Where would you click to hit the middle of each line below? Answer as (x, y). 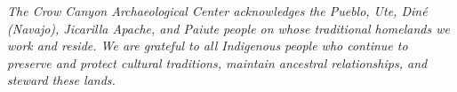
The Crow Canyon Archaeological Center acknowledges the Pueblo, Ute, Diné (217, 11)
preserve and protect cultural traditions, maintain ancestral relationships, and (217, 62)
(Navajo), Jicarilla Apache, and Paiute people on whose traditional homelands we (228, 28)
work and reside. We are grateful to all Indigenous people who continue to (208, 46)
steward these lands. (61, 80)
